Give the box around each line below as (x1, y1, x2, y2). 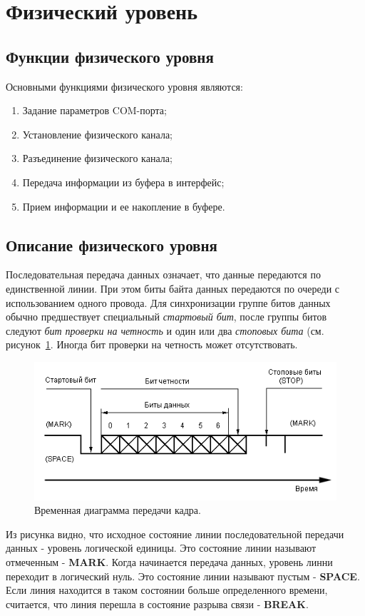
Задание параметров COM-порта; (22, 103, 167, 118)
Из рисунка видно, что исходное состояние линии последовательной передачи (6, 526, 344, 541)
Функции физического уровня (6, 45, 214, 67)
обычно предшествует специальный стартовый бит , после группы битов (6, 309, 327, 324)
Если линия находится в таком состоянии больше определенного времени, (6, 582, 328, 597)
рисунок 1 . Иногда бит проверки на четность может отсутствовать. (6, 337, 298, 352)
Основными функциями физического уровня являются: (6, 79, 243, 94)
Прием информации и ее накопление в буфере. (22, 198, 225, 213)
